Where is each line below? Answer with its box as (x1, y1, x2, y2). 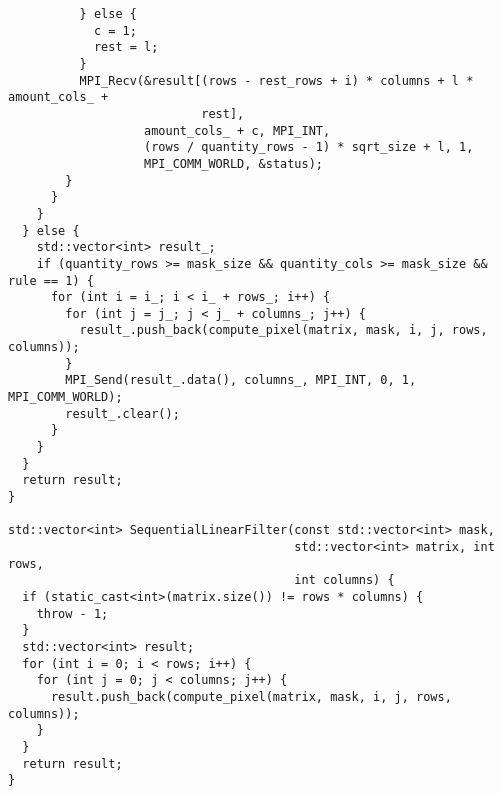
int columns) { (294, 573, 395, 588)
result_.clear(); (65, 406, 180, 421)
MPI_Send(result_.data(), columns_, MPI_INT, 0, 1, (65, 373, 417, 388)
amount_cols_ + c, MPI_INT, (144, 123, 331, 138)
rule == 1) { (8, 273, 94, 288)
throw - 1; (36, 606, 109, 621)
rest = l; (93, 40, 159, 55)
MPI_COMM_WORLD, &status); (144, 156, 324, 171)
